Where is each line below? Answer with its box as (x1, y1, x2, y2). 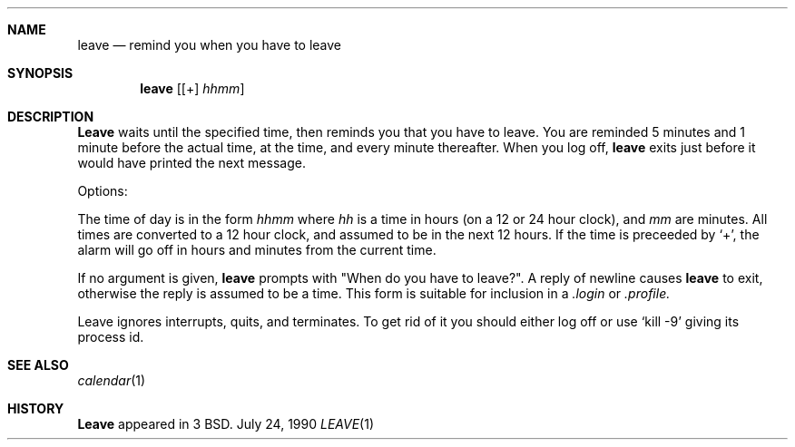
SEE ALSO (7, 357, 69, 373)
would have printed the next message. (77, 155, 306, 170)
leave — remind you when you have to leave (77, 37, 342, 53)
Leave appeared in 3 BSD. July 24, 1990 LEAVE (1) (77, 416, 375, 432)
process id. (77, 329, 144, 345)
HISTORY (7, 401, 64, 416)
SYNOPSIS (7, 65, 74, 81)
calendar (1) (77, 373, 146, 388)
